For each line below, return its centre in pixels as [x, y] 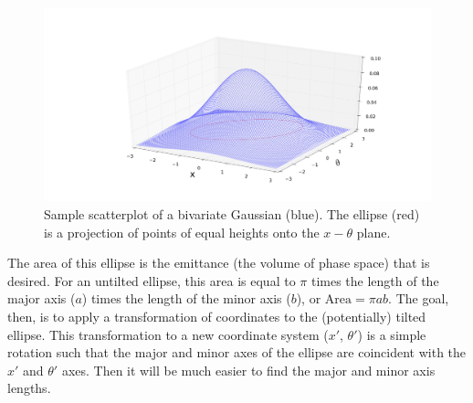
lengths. [29, 388]
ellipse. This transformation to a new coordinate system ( [168, 334]
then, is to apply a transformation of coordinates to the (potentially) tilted [217, 316]
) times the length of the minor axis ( [186, 298]
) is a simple [392, 334]
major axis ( [42, 298]
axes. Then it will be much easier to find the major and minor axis [248, 370]
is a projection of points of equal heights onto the [182, 232]
